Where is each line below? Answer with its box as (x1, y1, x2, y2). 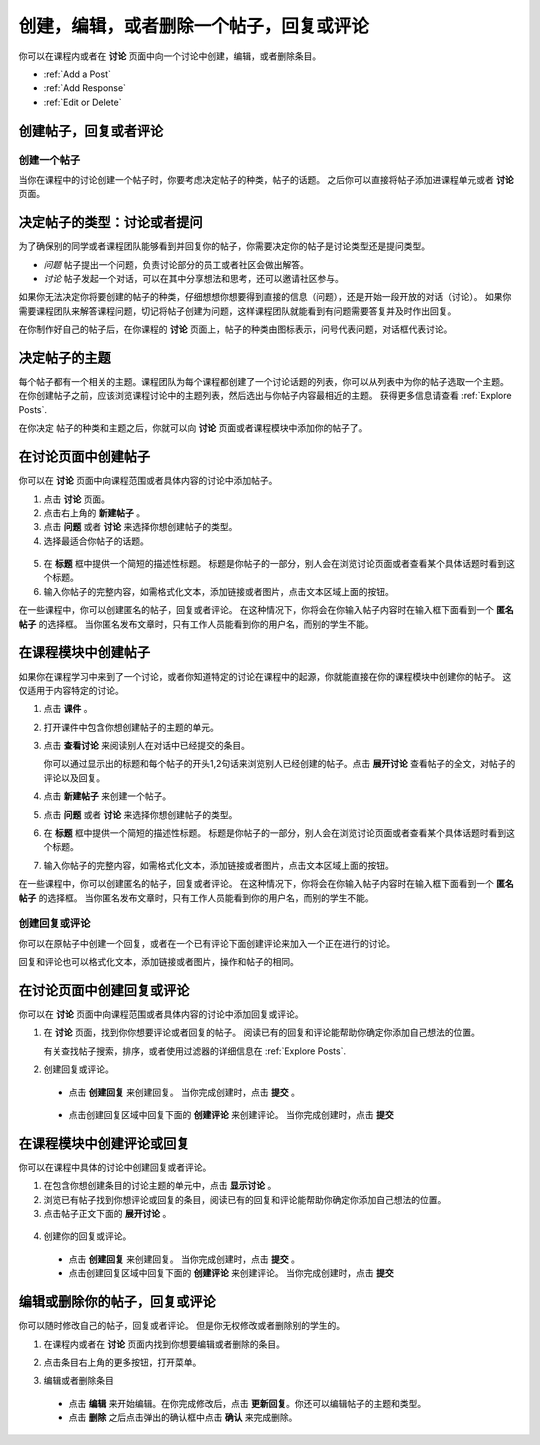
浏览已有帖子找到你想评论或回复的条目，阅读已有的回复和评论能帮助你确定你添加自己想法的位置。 (43, 1193, 447, 1205)
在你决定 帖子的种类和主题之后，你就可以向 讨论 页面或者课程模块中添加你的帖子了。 (18, 422, 368, 434)
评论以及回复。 (43, 771, 105, 784)
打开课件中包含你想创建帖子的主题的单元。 (43, 721, 219, 733)
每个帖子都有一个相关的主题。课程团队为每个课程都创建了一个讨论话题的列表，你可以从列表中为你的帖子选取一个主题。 (18, 376, 509, 388)
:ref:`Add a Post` (43, 68, 112, 80)
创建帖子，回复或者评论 (18, 122, 164, 139)
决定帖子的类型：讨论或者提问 (18, 214, 203, 231)
